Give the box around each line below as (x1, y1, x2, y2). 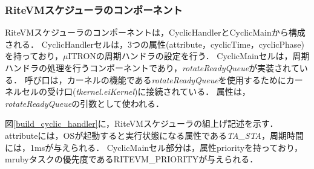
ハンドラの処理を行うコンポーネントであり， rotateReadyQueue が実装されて (5, 62, 299, 74)
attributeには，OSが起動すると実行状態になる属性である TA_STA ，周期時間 (5, 129, 304, 141)
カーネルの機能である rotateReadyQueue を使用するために (67, 73, 286, 86)
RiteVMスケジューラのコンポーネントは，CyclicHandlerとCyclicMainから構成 (5, 26, 306, 39)
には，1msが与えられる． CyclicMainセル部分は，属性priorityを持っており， (5, 141, 303, 153)
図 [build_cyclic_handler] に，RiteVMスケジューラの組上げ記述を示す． (5, 117, 278, 130)
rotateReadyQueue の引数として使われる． (5, 97, 165, 109)
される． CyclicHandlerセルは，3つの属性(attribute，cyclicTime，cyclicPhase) (5, 37, 305, 50)
